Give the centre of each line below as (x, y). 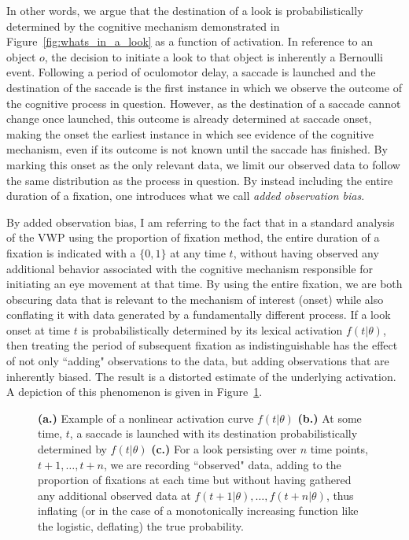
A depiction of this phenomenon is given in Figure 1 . (134, 392)
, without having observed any (306, 252)
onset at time (38, 329)
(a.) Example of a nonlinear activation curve (146, 418)
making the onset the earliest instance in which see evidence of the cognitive (190, 133)
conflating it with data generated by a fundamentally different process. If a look (199, 314)
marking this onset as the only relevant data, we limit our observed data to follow (203, 164)
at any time (198, 252)
